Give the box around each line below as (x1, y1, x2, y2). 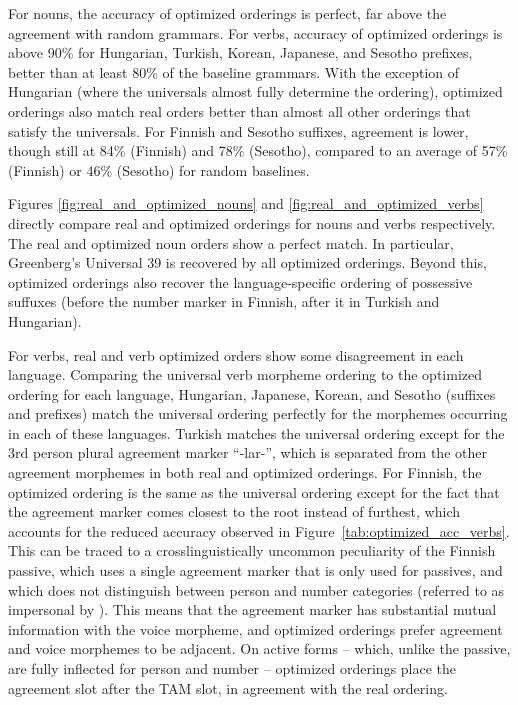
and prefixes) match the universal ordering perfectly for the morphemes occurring (8, 403, 508, 424)
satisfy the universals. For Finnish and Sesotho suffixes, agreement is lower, (8, 120, 469, 141)
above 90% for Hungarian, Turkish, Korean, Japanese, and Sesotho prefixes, (8, 42, 473, 63)
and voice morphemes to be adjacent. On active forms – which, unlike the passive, (8, 638, 511, 659)
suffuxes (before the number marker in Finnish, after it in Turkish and (8, 291, 440, 312)
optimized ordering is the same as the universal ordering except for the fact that (8, 481, 500, 502)
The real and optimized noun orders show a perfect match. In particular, (8, 232, 454, 253)
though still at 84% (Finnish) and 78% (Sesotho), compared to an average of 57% (8, 140, 508, 161)
